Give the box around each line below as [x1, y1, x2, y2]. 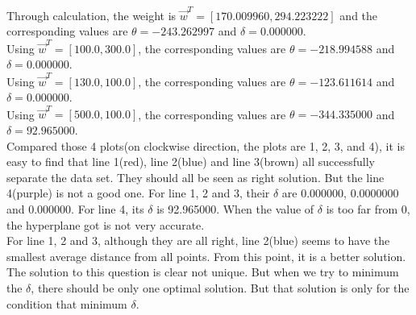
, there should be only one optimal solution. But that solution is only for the [31, 279, 410, 296]
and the [339, 6, 378, 23]
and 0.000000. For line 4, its [6, 201, 144, 217]
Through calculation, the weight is [6, 6, 177, 23]
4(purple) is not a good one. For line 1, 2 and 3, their [6, 184, 270, 201]
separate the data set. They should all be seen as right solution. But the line [6, 168, 385, 185]
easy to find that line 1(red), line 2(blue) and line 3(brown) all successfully [6, 153, 375, 170]
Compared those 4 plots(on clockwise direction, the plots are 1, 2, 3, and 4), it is [6, 137, 405, 154]
